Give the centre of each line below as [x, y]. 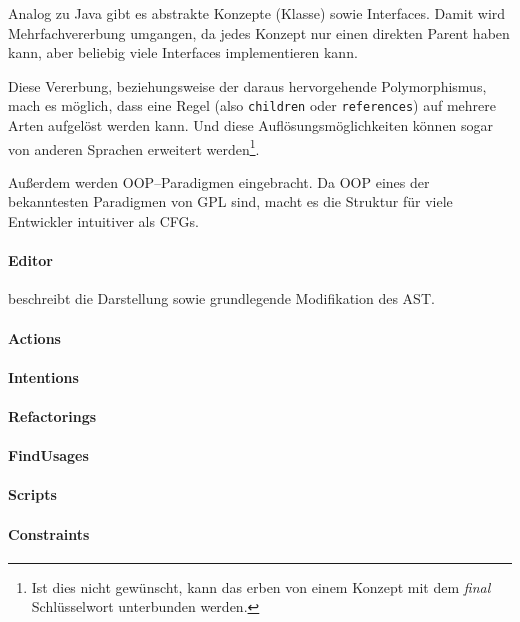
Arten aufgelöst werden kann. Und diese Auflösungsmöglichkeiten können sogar [251, 125]
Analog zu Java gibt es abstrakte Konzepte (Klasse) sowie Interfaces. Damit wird [257, 13]
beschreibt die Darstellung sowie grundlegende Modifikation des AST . [221, 298]
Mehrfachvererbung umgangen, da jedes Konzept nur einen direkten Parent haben [259, 32]
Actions [34, 337]
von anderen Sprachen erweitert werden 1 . [134, 147]
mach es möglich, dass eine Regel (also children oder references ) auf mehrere [252, 105]
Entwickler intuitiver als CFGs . [103, 221]
